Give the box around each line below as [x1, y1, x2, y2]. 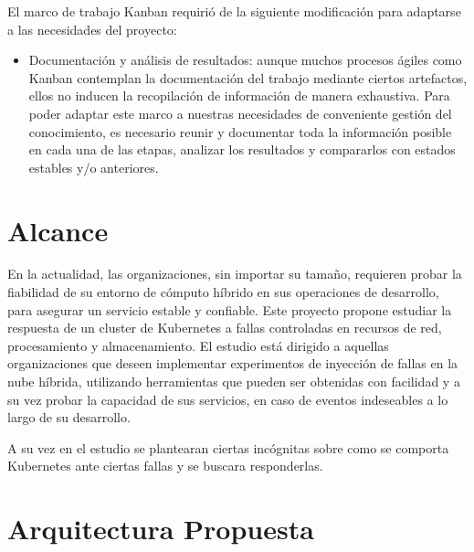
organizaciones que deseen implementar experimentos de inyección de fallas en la [7, 354, 458, 373]
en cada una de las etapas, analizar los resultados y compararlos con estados [28, 140, 456, 159]
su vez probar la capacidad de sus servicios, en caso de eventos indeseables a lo [7, 389, 448, 409]
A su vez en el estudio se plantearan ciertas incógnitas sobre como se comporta [7, 438, 449, 457]
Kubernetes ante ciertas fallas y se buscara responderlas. [7, 456, 323, 475]
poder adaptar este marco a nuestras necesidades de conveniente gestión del [28, 103, 452, 122]
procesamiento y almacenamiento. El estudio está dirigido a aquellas [7, 335, 389, 355]
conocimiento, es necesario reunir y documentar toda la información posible [28, 122, 452, 141]
